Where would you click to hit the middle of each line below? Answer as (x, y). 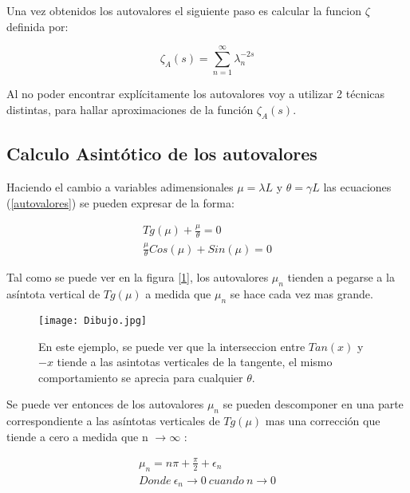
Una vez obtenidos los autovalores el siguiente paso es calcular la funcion (184, 10)
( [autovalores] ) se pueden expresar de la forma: (120, 202)
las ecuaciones (357, 186)
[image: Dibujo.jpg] (93, 321)
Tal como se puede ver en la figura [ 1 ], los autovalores (138, 277)
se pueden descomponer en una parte (313, 404)
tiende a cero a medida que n (77, 436)
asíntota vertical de (53, 294)
